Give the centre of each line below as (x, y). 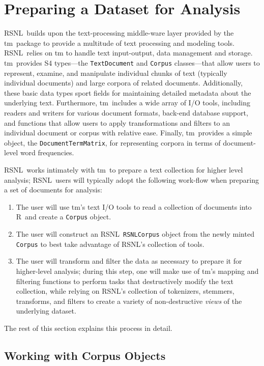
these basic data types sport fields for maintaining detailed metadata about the (128, 92)
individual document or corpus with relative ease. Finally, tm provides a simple (128, 133)
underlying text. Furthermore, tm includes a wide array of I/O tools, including (127, 103)
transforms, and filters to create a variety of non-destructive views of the (129, 301)
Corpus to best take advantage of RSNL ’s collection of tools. (110, 244)
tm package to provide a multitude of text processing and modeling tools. (119, 43)
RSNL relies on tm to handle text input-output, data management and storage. (128, 53)
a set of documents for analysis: (53, 190)
